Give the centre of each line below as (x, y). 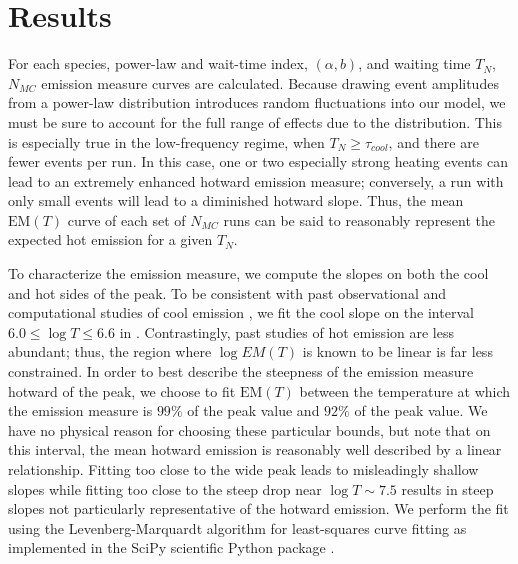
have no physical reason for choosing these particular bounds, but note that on (249, 429)
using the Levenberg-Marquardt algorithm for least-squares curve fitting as (237, 527)
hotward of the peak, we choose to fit (122, 390)
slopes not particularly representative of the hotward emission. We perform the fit (258, 508)
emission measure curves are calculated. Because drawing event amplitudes (270, 82)
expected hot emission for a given (110, 239)
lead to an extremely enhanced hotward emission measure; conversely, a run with (256, 180)
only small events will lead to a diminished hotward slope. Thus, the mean (236, 200)
